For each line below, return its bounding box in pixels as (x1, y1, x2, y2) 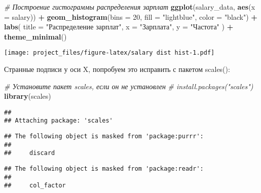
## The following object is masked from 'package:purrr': (4, 133, 204, 140)
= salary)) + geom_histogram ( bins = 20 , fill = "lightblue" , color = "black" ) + (4, 11, 257, 22)
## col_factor (4, 182, 66, 189)
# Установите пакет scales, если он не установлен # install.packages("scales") (4, 81, 253, 91)
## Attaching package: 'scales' (4, 117, 113, 125)
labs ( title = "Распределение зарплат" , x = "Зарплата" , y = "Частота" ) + (4, 21, 234, 32)
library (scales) (4, 91, 51, 101)
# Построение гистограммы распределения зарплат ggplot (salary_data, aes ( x (4, 2, 255, 12)
